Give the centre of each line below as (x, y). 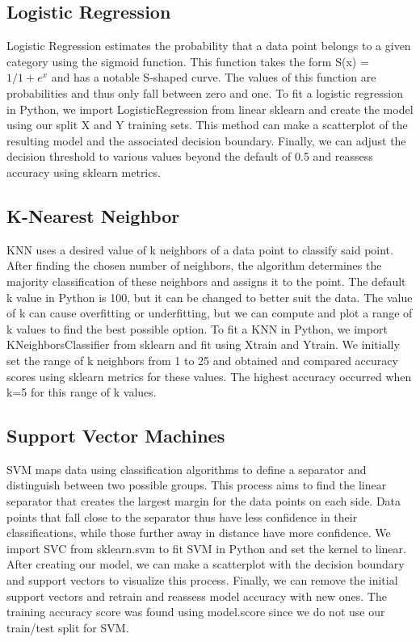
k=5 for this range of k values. (82, 392)
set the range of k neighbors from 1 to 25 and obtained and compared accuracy (202, 360)
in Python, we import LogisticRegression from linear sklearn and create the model (210, 109)
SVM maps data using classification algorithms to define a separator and (187, 469)
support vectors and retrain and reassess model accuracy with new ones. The (197, 596)
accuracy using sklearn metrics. (84, 172)
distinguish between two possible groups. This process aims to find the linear (197, 485)
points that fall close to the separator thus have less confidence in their (182, 516)
